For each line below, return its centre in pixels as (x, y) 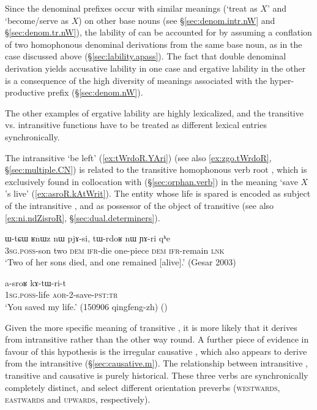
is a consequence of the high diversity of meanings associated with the (136, 80)
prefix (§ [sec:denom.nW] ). (95, 92)
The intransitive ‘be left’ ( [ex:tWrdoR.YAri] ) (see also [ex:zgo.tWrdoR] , (138, 157)
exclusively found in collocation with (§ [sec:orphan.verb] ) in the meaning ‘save (151, 181)
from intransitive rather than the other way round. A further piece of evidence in (157, 339)
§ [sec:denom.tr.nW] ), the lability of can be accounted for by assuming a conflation (158, 32)
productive (25, 92)
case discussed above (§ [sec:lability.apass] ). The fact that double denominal (146, 56)
